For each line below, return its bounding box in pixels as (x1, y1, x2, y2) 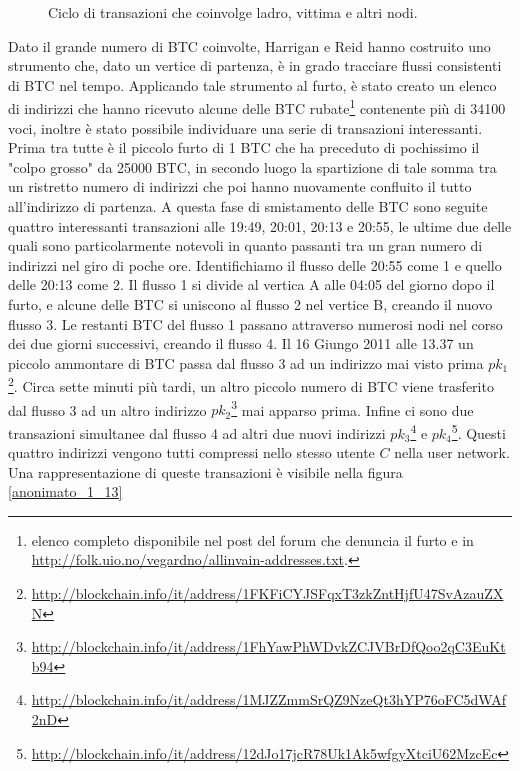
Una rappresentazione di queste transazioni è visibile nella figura (8, 461, 403, 482)
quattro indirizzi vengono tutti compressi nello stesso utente (8, 442, 375, 463)
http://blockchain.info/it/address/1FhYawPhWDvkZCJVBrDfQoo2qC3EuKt (31, 636, 506, 657)
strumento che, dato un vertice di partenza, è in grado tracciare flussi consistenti (8, 55, 502, 76)
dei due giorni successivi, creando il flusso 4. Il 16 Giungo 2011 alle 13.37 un (8, 333, 474, 354)
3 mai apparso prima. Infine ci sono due (231, 396, 474, 420)
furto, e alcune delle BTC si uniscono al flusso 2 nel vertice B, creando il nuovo (8, 293, 493, 314)
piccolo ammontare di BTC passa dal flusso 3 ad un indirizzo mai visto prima (8, 352, 484, 373)
